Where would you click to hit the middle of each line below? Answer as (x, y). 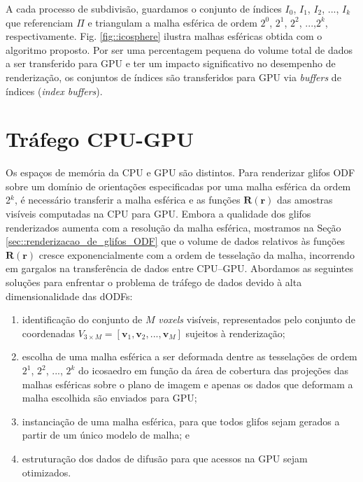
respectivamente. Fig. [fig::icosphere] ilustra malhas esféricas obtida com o (164, 36)
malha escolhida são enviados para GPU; (109, 398)
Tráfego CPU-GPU (100, 139)
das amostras (305, 200)
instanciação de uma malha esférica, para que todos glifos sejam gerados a (181, 421)
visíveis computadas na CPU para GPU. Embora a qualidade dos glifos (158, 214)
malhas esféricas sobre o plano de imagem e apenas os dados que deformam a (187, 384)
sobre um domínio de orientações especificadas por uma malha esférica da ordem (178, 186)
